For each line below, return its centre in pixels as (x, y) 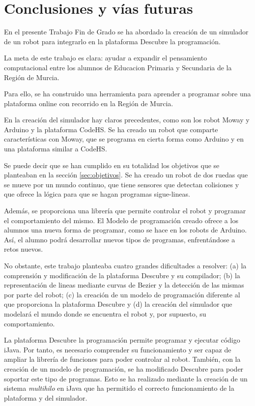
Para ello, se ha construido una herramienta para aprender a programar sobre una (127, 94)
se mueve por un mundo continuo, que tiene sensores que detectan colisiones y (122, 184)
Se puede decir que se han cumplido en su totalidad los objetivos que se (112, 165)
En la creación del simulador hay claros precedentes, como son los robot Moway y (127, 120)
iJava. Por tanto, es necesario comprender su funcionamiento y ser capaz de (118, 349)
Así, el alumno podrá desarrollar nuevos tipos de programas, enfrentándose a (120, 239)
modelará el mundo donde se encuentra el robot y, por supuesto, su (105, 313)
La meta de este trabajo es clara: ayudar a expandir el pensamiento (106, 58)
